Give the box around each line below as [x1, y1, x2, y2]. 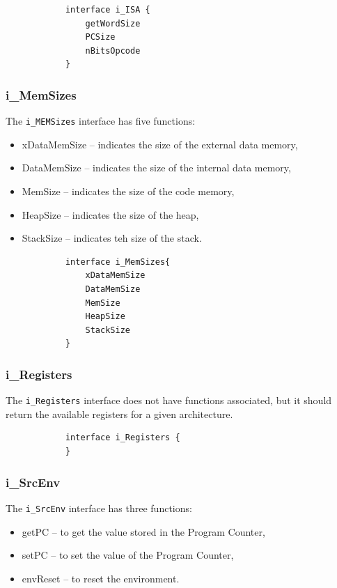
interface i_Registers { [65, 433, 180, 443]
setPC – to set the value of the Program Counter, [22, 548, 234, 562]
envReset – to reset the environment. [22, 571, 180, 585]
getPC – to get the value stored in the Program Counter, [22, 524, 265, 539]
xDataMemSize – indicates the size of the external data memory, [22, 137, 298, 151]
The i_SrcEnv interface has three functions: [6, 500, 192, 515]
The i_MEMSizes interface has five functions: [6, 114, 196, 128]
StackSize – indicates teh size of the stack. [22, 231, 202, 245]
